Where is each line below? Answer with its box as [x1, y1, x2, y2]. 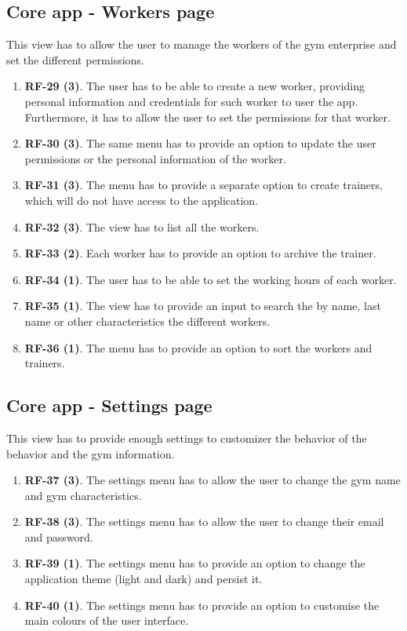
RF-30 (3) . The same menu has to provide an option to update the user [24, 135, 376, 151]
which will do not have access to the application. [24, 191, 259, 208]
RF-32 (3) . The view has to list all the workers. [24, 218, 260, 235]
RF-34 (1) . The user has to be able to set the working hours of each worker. [24, 271, 397, 287]
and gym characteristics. [24, 487, 142, 503]
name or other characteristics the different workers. [24, 312, 271, 329]
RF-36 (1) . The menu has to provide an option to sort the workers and [24, 339, 372, 356]
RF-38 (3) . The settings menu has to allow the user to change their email [24, 513, 384, 530]
